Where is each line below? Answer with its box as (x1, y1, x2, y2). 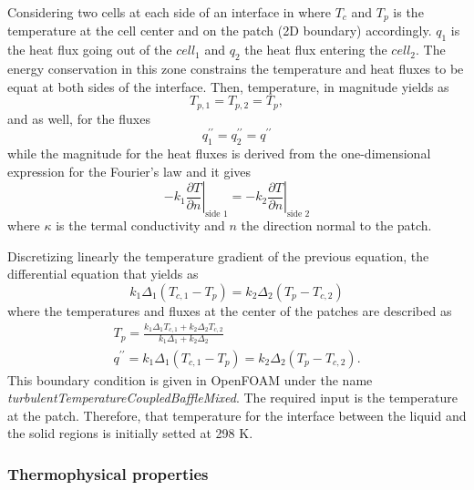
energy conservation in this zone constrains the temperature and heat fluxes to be (7, 59, 464, 78)
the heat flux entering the (244, 40, 387, 59)
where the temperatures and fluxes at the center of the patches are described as (7, 301, 452, 320)
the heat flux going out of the (7, 40, 172, 59)
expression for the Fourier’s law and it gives (7, 161, 252, 180)
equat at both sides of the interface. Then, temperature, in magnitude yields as (7, 77, 449, 96)
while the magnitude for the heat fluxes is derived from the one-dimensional (7, 144, 431, 163)
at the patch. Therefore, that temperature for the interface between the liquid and (7, 405, 467, 424)
